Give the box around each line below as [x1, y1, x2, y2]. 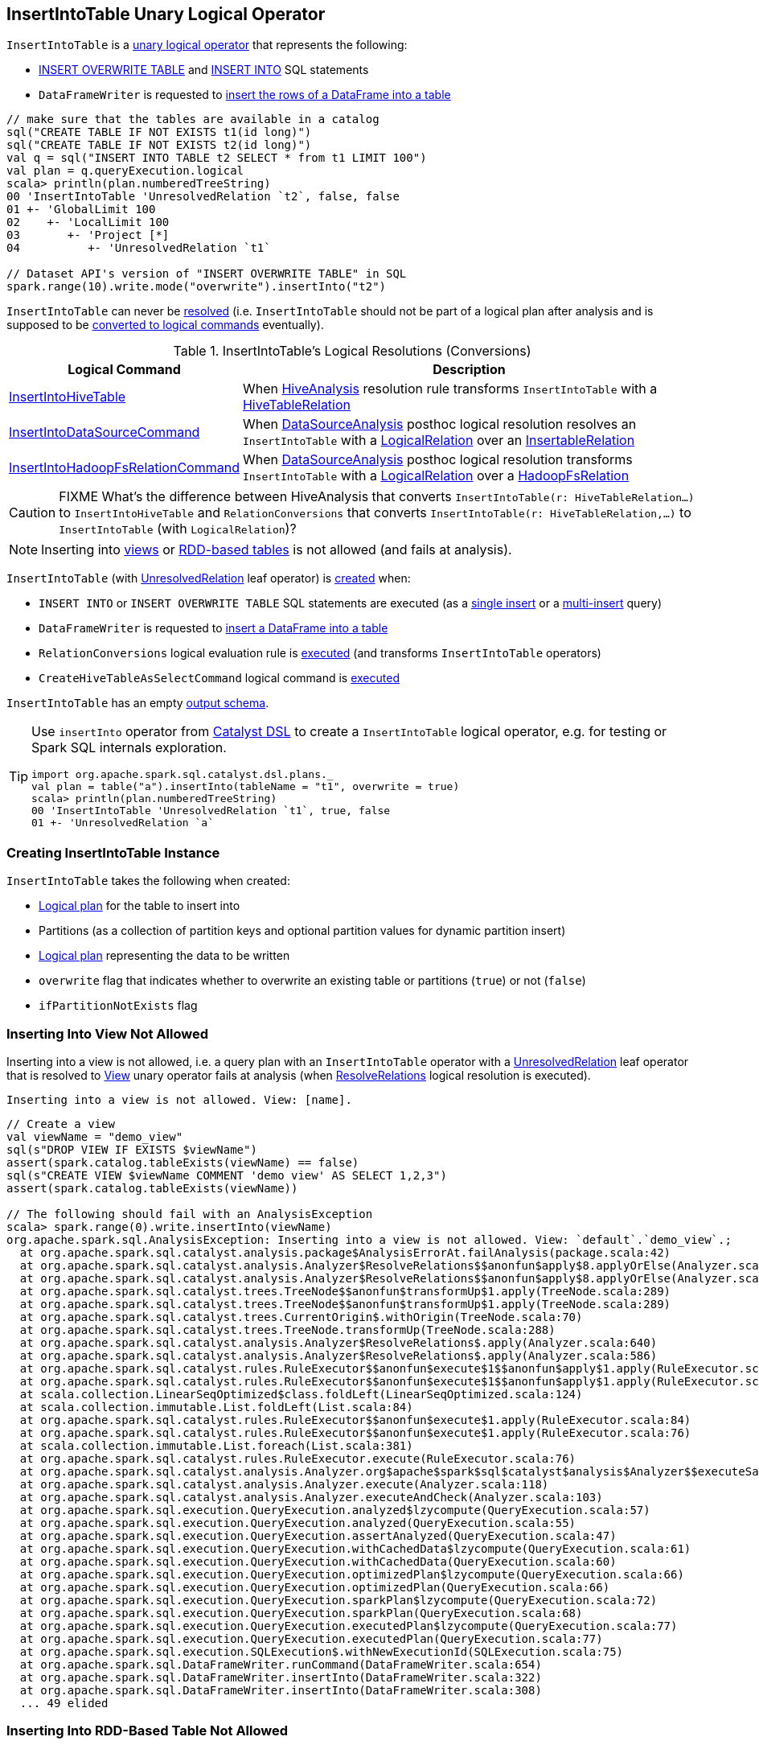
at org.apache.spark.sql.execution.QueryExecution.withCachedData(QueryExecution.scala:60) [19, 1554, 617, 1568]
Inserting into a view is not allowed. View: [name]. [6, 1093, 352, 1106]
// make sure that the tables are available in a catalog [6, 113, 379, 126]
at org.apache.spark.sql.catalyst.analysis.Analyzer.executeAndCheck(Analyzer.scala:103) [19, 1490, 603, 1504]
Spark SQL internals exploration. [31, 739, 227, 756]
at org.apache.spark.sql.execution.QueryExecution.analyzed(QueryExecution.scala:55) [19, 1516, 576, 1529]
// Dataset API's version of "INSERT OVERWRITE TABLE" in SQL [6, 267, 407, 281]
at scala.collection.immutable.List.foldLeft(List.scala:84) [19, 1400, 413, 1414]
